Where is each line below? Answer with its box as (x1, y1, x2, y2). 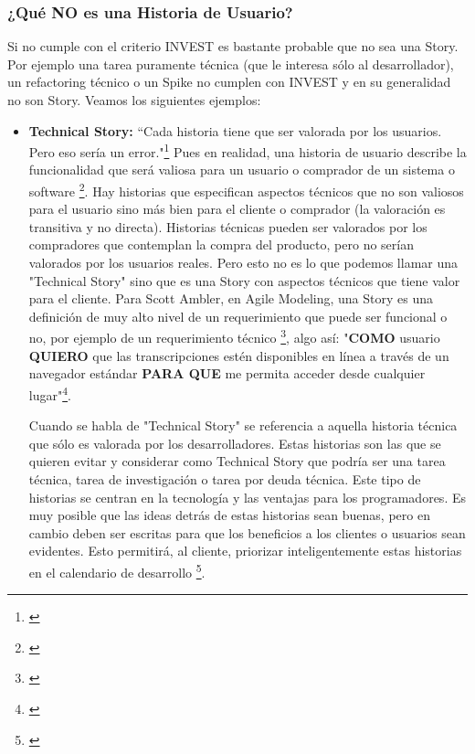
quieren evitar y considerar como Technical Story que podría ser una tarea (28, 451, 446, 471)
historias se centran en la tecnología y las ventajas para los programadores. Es (28, 487, 466, 506)
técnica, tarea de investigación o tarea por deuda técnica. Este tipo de (28, 469, 421, 488)
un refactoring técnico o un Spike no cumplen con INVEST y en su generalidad (7, 72, 451, 91)
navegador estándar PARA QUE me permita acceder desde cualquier (28, 364, 426, 383)
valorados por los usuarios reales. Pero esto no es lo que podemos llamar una (28, 253, 459, 272)
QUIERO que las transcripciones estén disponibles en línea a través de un (28, 345, 449, 365)
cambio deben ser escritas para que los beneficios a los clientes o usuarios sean (28, 523, 466, 542)
